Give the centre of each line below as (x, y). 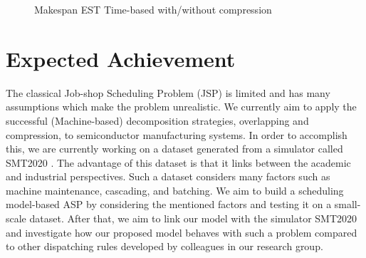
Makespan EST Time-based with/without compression (153, 9)
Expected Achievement (121, 58)
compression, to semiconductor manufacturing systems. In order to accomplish (177, 134)
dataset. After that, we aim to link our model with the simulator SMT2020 (193, 218)
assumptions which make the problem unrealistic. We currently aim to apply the (181, 107)
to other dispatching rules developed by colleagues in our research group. (164, 246)
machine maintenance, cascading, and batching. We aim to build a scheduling (175, 190)
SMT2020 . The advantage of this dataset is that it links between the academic (178, 162)
